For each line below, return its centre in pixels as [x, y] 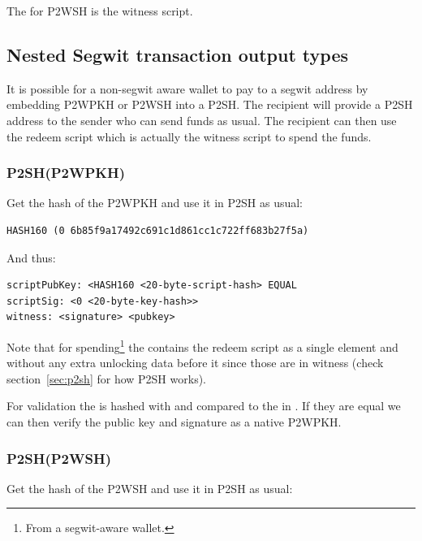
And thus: [31, 257]
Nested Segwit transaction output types [177, 54]
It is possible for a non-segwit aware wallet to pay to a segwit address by [187, 88]
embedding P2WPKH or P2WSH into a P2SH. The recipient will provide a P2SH [210, 104]
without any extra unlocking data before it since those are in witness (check [195, 363]
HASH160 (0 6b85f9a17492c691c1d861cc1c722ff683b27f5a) [158, 230]
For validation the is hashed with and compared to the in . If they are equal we [204, 406]
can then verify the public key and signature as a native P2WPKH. [174, 421]
